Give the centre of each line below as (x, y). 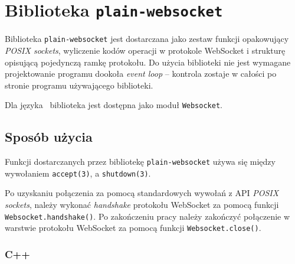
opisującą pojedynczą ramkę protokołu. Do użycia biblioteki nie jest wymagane (148, 62)
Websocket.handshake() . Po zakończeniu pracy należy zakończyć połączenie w (147, 216)
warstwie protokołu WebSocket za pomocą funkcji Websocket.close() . (133, 228)
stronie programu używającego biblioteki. (79, 85)
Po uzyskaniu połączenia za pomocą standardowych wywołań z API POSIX (142, 193)
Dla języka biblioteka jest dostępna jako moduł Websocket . (114, 105)
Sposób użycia (49, 137)
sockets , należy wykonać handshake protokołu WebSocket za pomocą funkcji (142, 205)
